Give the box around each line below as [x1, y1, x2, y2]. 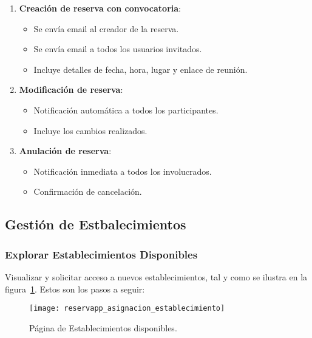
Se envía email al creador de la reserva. [33, 22, 179, 35]
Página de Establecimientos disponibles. [29, 321, 177, 334]
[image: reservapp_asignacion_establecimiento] [29, 304, 225, 313]
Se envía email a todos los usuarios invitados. [33, 42, 202, 55]
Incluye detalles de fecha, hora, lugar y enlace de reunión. [33, 63, 248, 75]
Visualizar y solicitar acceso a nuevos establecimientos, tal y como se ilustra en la [5, 270, 308, 283]
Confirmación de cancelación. [33, 185, 142, 198]
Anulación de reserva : [19, 144, 112, 157]
